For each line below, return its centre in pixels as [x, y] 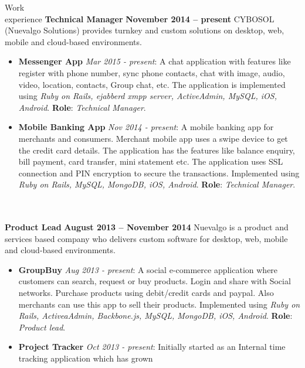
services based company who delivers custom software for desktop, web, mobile [146, 238]
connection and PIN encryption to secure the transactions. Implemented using [159, 173]
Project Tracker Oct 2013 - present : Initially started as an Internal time [152, 347]
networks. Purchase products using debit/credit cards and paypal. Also [146, 293]
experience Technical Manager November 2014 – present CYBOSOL [140, 18]
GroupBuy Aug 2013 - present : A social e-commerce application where [148, 269]
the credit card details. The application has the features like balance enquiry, [157, 150]
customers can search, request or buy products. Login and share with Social [155, 281]
